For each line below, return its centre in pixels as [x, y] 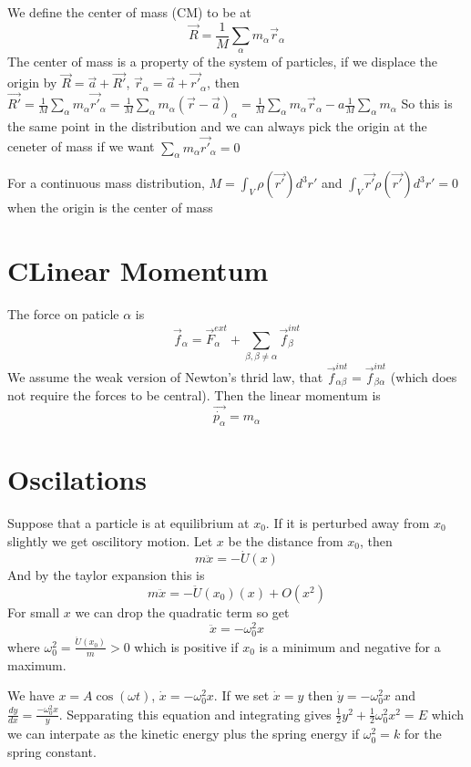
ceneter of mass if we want [81, 146]
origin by [32, 83]
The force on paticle [63, 314]
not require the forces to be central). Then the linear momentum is [194, 395]
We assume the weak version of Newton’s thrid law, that [165, 376]
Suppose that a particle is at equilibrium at [128, 522]
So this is [427, 104]
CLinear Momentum [138, 270]
